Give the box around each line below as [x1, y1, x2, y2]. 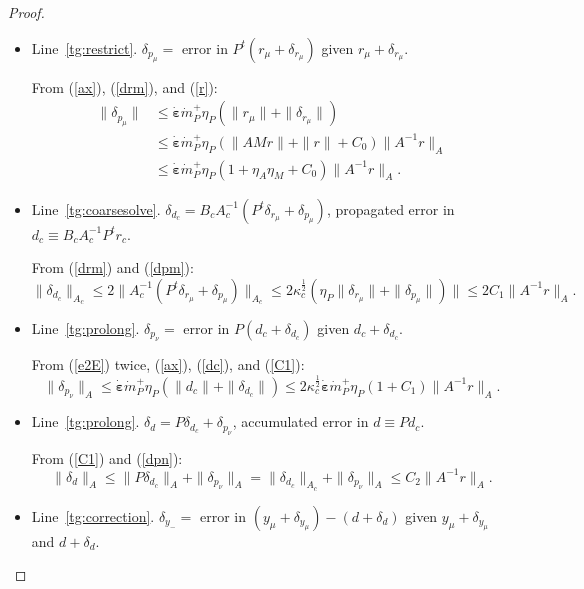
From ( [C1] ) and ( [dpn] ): [31, 447, 183, 468]
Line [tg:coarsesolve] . [31, 198, 161, 219]
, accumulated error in [232, 411, 369, 432]
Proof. [8, 2, 45, 22]
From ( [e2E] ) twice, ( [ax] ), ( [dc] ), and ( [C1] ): [31, 354, 305, 375]
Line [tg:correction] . [31, 505, 155, 526]
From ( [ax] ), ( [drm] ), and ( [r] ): [31, 76, 218, 97]
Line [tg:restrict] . [31, 37, 138, 58]
